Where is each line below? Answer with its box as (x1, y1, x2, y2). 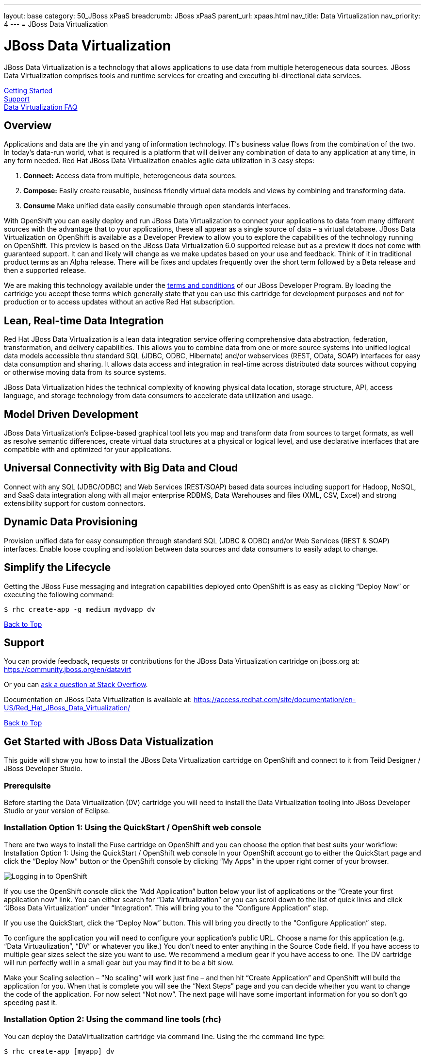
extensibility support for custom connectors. (4, 499, 146, 507)
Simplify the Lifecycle (4, 561, 111, 574)
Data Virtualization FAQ (4, 102, 78, 111)
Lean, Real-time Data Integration (4, 314, 164, 327)
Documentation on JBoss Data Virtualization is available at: (4, 695, 192, 704)
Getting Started (4, 86, 53, 95)
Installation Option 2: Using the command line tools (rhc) (4, 1014, 221, 1025)
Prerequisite (4, 780, 51, 790)
